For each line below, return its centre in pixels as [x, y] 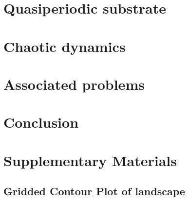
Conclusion [41, 122]
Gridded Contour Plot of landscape [94, 191]
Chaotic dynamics [65, 46]
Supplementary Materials [90, 160]
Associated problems [74, 84]
